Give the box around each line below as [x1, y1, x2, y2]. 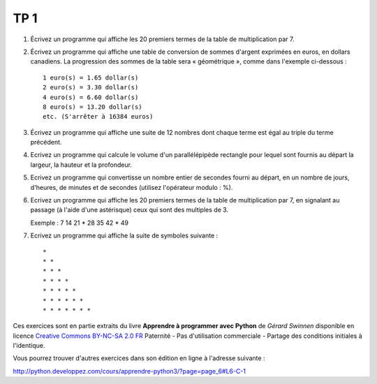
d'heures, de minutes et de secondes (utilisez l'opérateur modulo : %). [30, 183, 233, 191]
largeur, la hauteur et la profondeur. [30, 161, 133, 169]
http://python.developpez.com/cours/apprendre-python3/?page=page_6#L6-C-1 [13, 367, 246, 375]
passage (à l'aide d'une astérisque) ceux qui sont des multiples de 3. [30, 206, 229, 214]
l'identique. [13, 341, 45, 350]
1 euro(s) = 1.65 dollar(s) [43, 73, 139, 82]
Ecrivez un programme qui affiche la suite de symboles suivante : [30, 231, 219, 240]
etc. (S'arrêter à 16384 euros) [43, 112, 154, 121]
